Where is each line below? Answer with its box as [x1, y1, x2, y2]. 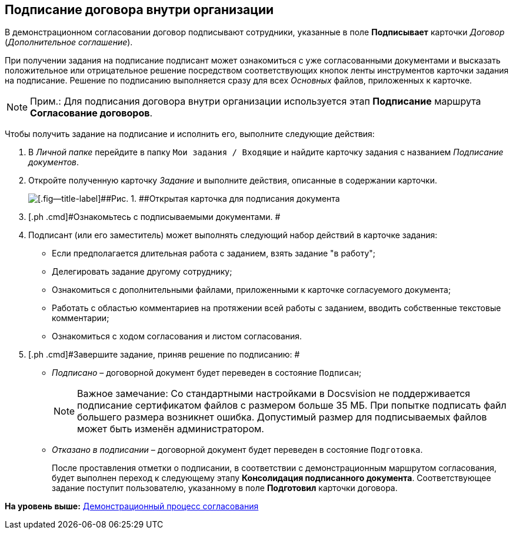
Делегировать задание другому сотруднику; [52, 266, 232, 277]
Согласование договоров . [30, 107, 153, 119]
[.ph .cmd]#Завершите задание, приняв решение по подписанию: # [28, 349, 300, 360]
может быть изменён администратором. [77, 423, 264, 435]
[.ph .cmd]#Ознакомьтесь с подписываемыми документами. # [28, 212, 281, 222]
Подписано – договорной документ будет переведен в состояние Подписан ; [52, 368, 362, 378]
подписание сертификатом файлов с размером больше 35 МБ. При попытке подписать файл [77, 399, 507, 412]
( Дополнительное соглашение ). [5, 37, 133, 48]
